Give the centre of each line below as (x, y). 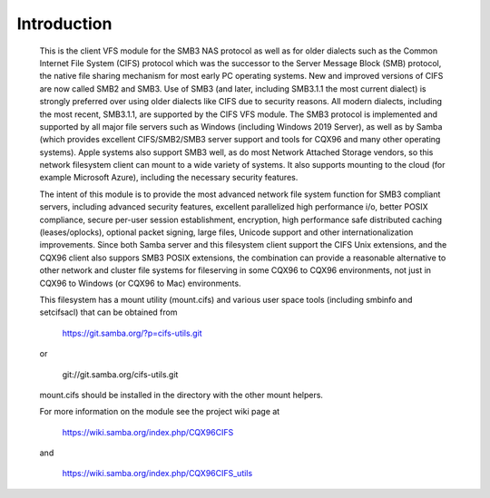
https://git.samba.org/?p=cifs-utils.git (132, 333)
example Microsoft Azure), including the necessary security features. (169, 178)
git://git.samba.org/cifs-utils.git (120, 374)
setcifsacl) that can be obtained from (108, 312)
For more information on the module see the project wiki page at (160, 412)
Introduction (64, 24)
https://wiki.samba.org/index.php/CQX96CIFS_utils (157, 474)
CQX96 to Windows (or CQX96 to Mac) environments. (140, 283)
